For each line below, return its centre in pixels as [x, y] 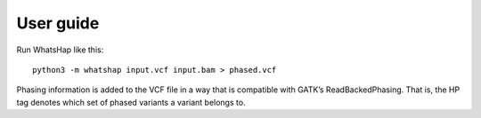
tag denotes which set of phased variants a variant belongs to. [131, 102]
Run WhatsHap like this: [60, 50]
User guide [58, 23]
